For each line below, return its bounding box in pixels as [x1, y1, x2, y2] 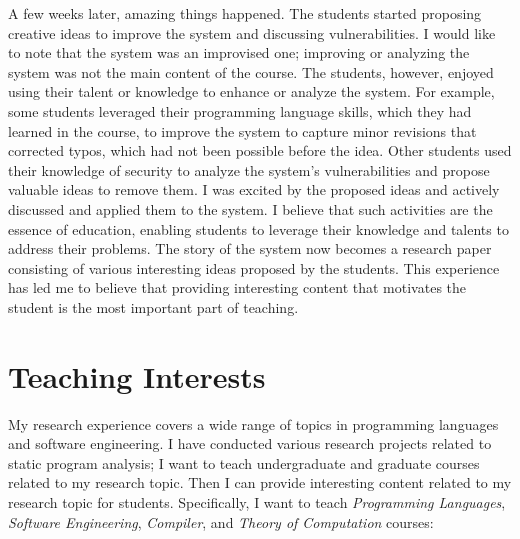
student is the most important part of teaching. [8, 296, 299, 317]
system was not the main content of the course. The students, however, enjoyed [8, 61, 494, 82]
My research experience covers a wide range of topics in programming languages [8, 413, 499, 434]
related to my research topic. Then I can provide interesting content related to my [8, 472, 512, 493]
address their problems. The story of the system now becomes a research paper [8, 238, 492, 259]
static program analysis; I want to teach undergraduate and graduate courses [8, 452, 480, 473]
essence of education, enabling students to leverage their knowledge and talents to [8, 218, 509, 239]
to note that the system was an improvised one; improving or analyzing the [8, 42, 470, 63]
